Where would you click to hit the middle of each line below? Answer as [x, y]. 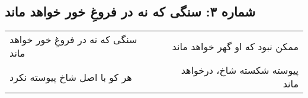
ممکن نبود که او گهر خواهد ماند [235, 46]
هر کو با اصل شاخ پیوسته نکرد [71, 77]
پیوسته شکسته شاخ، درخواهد [240, 70]
